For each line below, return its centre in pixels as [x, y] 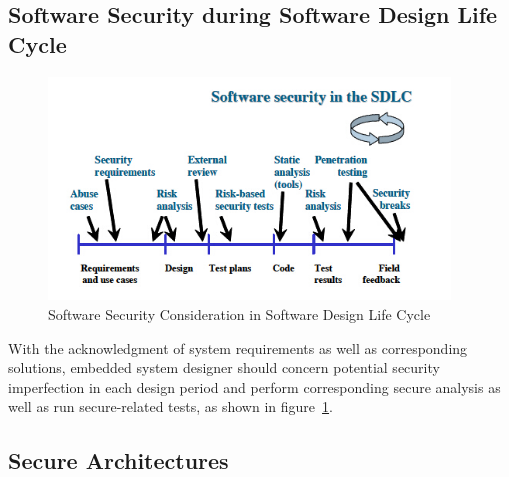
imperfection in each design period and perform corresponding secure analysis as [254, 386]
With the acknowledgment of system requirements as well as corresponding [238, 347]
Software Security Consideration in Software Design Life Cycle [239, 314]
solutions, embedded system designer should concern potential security [224, 367]
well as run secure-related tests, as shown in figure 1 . [170, 406]
